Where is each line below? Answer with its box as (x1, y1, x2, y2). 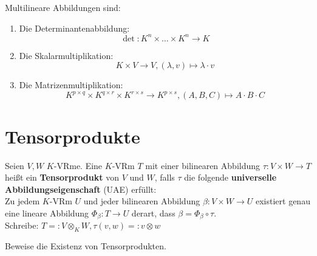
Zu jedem (5, 195, 40, 207)
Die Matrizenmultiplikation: (19, 78, 123, 91)
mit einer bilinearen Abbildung (145, 159, 261, 171)
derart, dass (131, 206, 176, 219)
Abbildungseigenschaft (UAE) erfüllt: (5, 182, 157, 195)
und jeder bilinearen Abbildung (83, 195, 200, 207)
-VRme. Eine (53, 159, 103, 171)
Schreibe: (5, 219, 39, 232)
